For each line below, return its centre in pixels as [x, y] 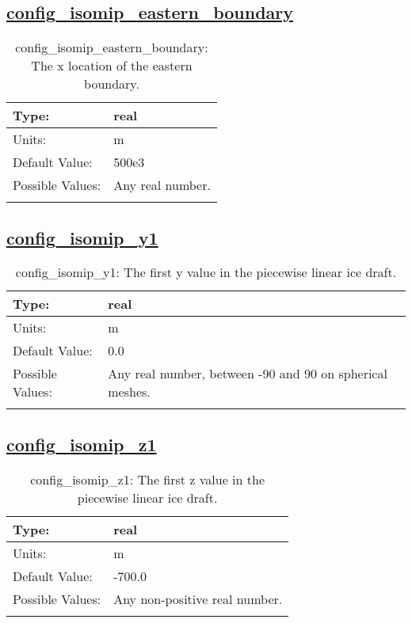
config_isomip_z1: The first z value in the [147, 479]
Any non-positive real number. [198, 598]
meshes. [129, 392]
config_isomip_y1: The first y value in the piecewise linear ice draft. [206, 272]
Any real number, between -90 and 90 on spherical [248, 374]
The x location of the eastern [112, 66]
